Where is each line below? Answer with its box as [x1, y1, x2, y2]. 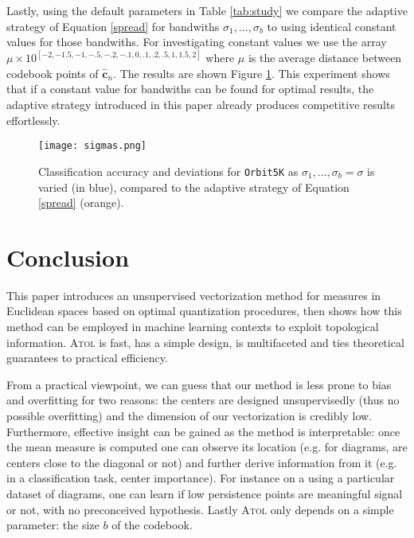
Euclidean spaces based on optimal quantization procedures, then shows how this [6, 302, 402, 319]
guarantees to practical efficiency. [6, 349, 168, 366]
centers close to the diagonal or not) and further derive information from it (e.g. [6, 454, 397, 470]
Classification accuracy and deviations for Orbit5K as [38, 162, 299, 179]
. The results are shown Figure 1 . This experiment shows [113, 64, 390, 81]
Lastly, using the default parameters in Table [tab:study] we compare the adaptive [6, 2, 408, 18]
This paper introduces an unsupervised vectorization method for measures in [6, 287, 381, 303]
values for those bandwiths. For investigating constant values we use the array [6, 33, 387, 50]
